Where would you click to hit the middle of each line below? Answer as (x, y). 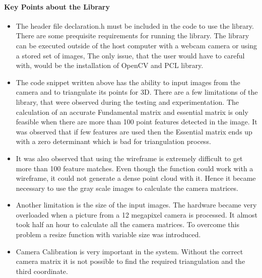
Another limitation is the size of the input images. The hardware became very (136, 205)
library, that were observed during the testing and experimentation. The (127, 101)
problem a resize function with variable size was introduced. (108, 234)
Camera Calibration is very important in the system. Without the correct (129, 251)
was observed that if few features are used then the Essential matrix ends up (134, 131)
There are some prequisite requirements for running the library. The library (133, 36)
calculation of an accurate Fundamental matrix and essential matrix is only (132, 112)
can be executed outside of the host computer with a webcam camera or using (137, 45)
